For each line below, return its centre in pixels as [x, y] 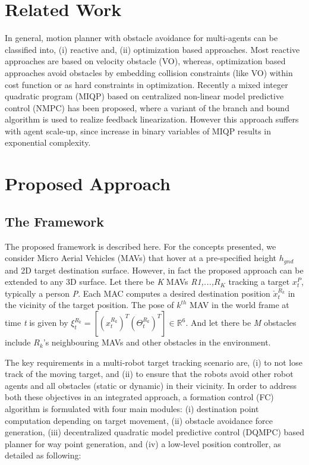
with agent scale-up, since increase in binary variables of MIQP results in [138, 131]
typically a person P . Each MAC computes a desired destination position [138, 293]
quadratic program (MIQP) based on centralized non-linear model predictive [144, 96]
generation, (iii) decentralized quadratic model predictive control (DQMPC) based [154, 432]
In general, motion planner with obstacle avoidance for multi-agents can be [141, 38]
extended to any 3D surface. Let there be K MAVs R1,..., [110, 282]
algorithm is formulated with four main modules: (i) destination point [132, 409]
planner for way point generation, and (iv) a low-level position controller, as [143, 443]
